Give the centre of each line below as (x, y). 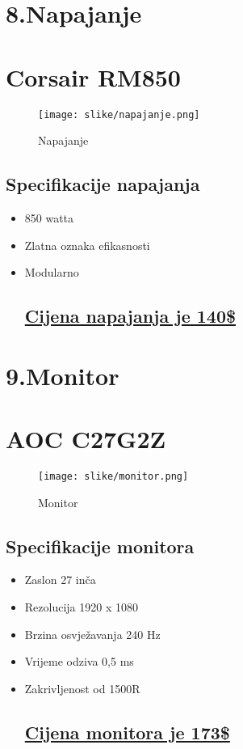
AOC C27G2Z (86, 439)
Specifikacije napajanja (103, 184)
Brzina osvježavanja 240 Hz (92, 634)
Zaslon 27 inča (60, 580)
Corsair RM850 (93, 76)
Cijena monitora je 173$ (127, 732)
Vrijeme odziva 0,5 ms (79, 661)
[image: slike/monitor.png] (113, 477)
